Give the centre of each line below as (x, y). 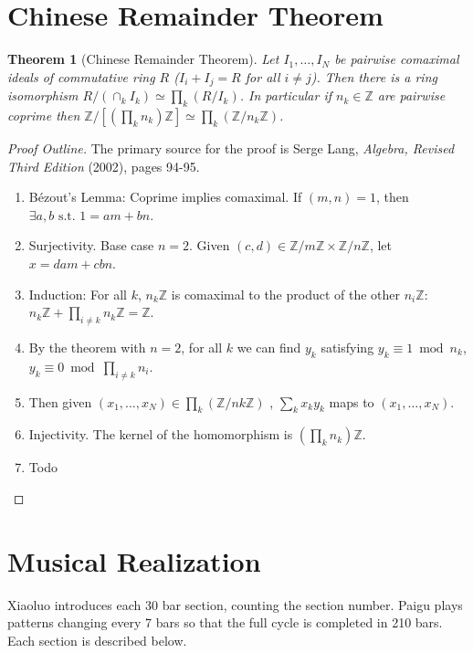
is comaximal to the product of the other (286, 294)
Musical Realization (134, 560)
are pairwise (411, 95)
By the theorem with (87, 347)
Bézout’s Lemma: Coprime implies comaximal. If (165, 197)
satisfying (347, 347)
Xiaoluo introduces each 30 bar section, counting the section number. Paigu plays (235, 604)
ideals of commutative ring (81, 76)
